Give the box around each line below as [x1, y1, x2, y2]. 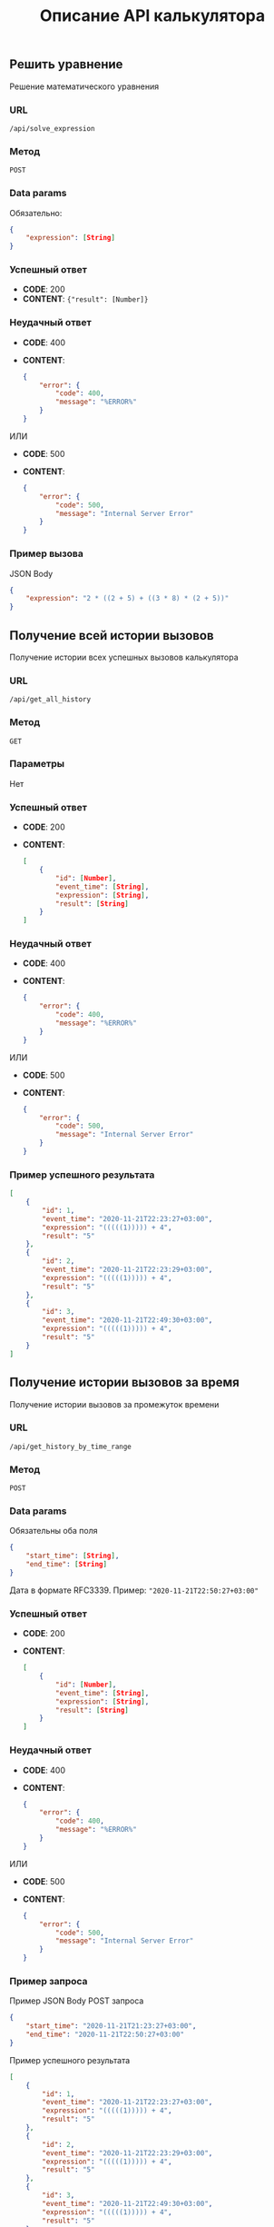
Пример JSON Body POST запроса [9, 1995, 144, 2006]
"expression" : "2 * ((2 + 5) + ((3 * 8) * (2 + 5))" [25, 594, 230, 603]
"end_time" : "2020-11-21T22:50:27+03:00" [25, 2030, 184, 2040]
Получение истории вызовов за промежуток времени [9, 1398, 220, 1409]
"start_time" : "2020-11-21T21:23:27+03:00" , [25, 2022, 197, 2031]
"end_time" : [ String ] [25, 1560, 107, 1569]
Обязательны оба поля [9, 1526, 98, 1536]
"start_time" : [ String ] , [25, 1551, 120, 1561]
